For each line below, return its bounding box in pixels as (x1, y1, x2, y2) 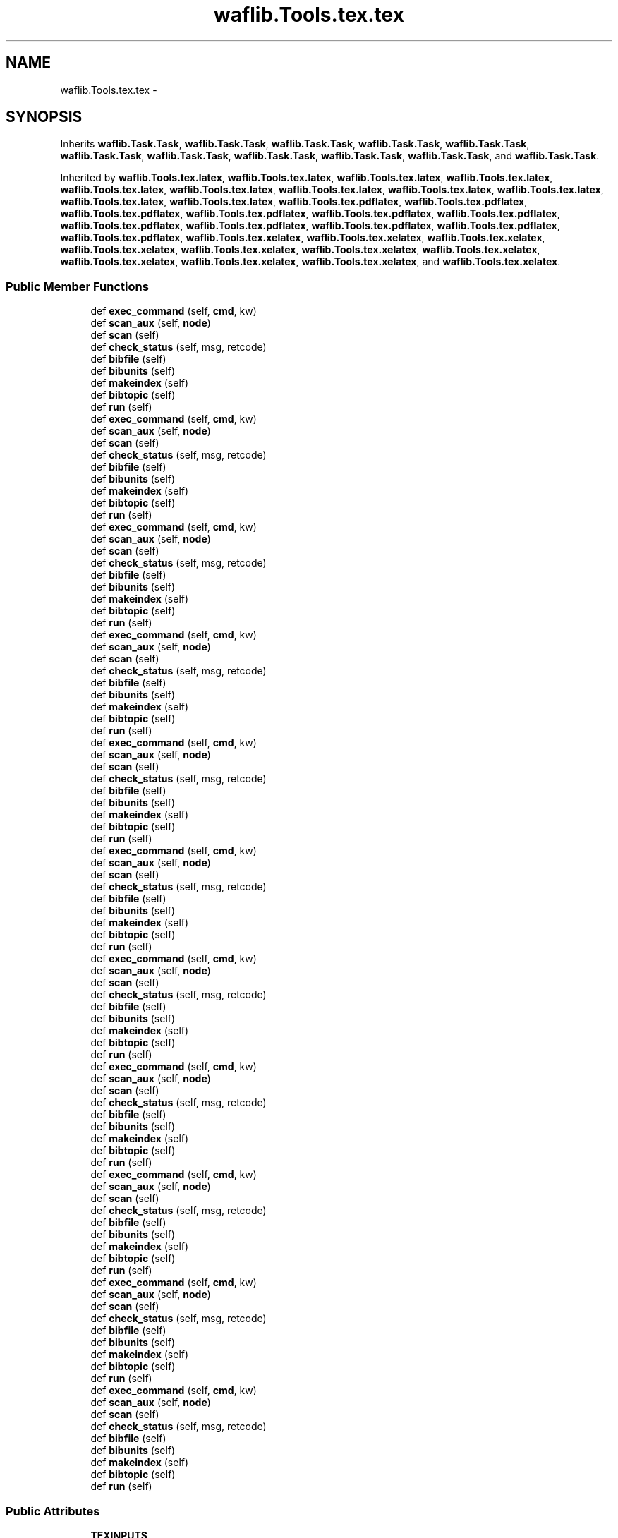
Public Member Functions (6, 279, 149, 293)
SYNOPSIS (6, 108, 83, 126)
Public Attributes (6, 1503, 100, 1518)
